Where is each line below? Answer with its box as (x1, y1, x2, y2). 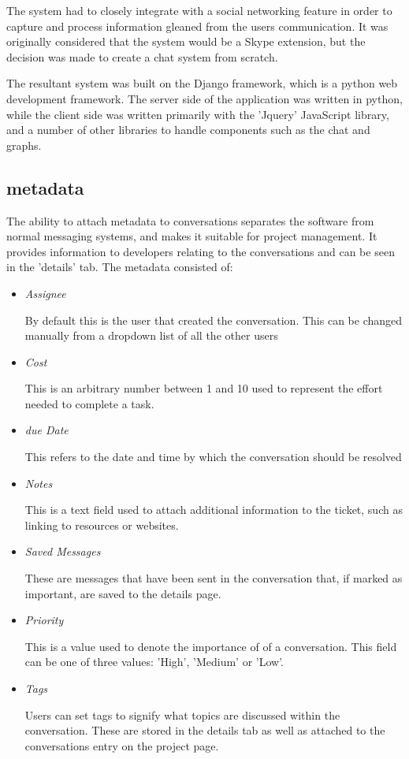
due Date (24, 422, 69, 438)
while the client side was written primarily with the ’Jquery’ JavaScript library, (6, 106, 389, 122)
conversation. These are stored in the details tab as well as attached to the (24, 722, 385, 739)
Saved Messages (24, 543, 101, 560)
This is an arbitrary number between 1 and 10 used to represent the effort (24, 380, 383, 396)
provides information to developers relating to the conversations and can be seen (6, 243, 395, 259)
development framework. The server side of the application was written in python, (6, 90, 403, 106)
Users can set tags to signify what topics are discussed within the (24, 706, 340, 723)
